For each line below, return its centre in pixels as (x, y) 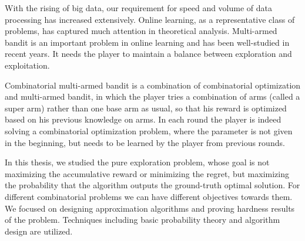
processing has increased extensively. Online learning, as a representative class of (150, 19)
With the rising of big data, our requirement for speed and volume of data (138, 8)
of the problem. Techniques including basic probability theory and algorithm (143, 220)
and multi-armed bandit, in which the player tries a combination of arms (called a (152, 96)
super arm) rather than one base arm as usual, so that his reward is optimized (146, 108)
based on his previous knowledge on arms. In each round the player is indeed (143, 119)
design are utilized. (39, 231)
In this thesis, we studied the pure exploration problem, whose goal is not (137, 162)
